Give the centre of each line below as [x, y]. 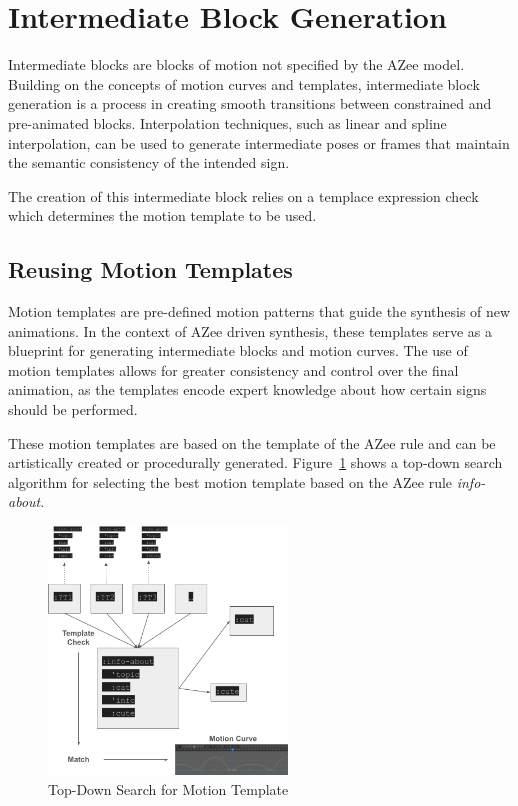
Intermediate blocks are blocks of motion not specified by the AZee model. [236, 64]
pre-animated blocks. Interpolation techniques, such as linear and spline [227, 122]
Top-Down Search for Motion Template [168, 788]
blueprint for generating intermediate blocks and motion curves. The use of [238, 350]
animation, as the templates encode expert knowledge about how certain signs [247, 389]
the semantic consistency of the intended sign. [149, 162]
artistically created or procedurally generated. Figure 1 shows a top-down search [255, 462]
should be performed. [73, 409]
